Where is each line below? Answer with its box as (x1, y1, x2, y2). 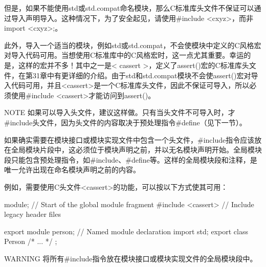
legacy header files (4, 209, 61, 219)
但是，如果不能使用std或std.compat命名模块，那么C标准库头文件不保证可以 (4, 3, 254, 13)
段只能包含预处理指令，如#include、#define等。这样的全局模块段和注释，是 (4, 154, 257, 165)
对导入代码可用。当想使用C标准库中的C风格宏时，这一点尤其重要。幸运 (4, 50, 244, 60)
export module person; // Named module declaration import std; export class (4, 226, 248, 236)
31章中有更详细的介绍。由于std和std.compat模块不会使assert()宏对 (32, 70, 251, 80)
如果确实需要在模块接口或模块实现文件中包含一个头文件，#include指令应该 (4, 134, 255, 145)
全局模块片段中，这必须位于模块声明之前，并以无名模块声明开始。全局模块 (11, 144, 262, 155)
